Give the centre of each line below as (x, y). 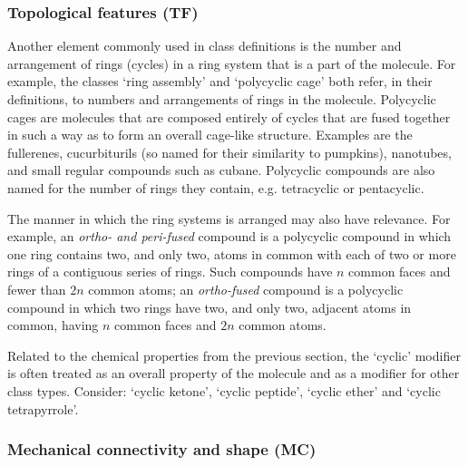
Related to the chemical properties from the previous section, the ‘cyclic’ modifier (234, 355)
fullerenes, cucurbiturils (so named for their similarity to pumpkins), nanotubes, (229, 152)
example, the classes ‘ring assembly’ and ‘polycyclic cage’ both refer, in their (220, 81)
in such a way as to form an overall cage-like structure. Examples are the (210, 135)
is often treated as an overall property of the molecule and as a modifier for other (234, 373)
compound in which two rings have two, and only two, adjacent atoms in (210, 307)
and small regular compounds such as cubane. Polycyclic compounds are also (221, 170)
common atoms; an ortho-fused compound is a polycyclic (246, 289)
